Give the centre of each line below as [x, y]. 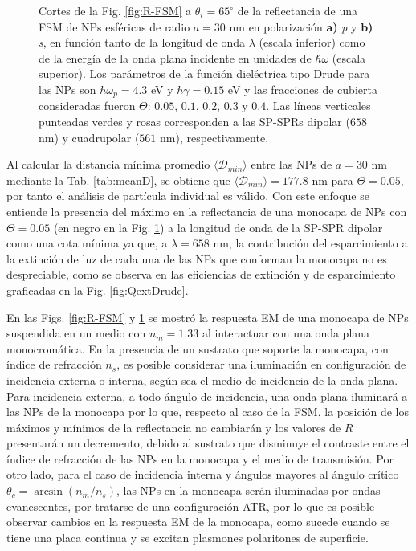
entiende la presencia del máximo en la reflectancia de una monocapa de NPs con [207, 211]
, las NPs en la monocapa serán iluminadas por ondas [248, 490]
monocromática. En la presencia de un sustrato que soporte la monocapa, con [198, 348]
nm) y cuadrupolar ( [89, 137]
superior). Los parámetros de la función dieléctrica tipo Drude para [204, 73]
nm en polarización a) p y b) [301, 26]
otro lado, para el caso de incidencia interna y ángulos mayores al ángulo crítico [203, 474]
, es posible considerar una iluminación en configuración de [261, 364]
